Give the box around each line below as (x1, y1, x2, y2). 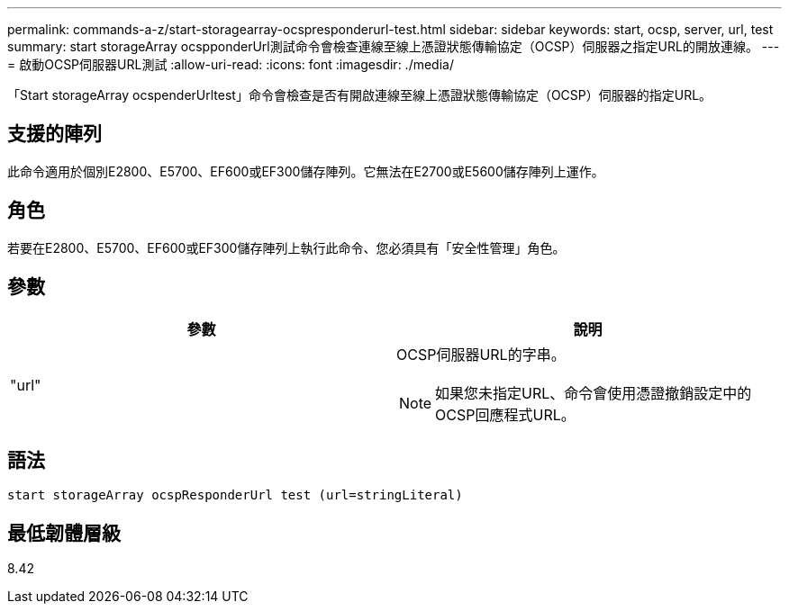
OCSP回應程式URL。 (435, 405, 576, 424)
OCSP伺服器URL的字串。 (396, 345, 566, 364)
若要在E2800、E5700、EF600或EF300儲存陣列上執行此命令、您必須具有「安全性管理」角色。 (7, 239, 566, 256)
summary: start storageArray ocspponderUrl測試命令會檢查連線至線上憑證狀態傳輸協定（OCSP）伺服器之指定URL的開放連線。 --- (7, 39, 780, 54)
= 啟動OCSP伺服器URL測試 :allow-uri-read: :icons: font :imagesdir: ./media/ (7, 57, 454, 72)
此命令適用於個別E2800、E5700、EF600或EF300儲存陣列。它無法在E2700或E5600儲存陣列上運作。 (7, 163, 604, 179)
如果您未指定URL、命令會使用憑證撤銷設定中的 (435, 383, 752, 402)
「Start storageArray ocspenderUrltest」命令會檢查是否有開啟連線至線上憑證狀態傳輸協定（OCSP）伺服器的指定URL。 (7, 87, 712, 103)
